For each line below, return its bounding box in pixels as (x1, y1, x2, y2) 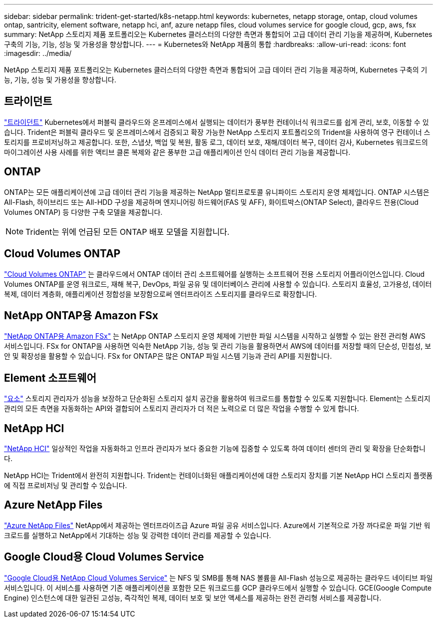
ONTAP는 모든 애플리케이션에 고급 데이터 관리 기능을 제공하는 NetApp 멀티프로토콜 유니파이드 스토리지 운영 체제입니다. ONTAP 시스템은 (4, 187, 430, 196)
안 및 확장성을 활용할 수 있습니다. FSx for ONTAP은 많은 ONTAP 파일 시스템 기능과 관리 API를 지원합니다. (4, 352, 332, 361)
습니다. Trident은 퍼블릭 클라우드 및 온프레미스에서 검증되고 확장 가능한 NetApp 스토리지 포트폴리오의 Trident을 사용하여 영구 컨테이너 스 (4, 127, 431, 136)
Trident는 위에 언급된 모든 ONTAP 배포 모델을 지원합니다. (25, 226, 229, 237)
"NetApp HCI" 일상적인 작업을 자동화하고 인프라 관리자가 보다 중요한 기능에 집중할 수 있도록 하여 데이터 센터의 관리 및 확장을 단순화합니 (4, 444, 426, 453)
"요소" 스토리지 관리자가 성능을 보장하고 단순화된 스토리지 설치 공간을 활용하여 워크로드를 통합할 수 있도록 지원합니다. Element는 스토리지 (4, 394, 431, 403)
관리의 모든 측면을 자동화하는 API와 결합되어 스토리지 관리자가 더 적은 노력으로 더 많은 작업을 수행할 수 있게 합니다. (4, 404, 359, 413)
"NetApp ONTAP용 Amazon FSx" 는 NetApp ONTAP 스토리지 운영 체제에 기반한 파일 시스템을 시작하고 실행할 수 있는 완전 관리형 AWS (4, 332, 426, 341)
